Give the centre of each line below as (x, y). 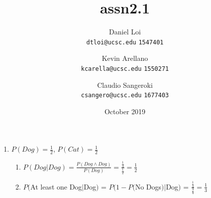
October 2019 (125, 111)
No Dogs (148, 186)
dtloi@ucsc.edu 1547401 (125, 42)
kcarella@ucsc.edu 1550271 (125, 69)
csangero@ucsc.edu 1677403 (125, 96)
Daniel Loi (125, 32)
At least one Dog (56, 186)
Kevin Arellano (125, 58)
